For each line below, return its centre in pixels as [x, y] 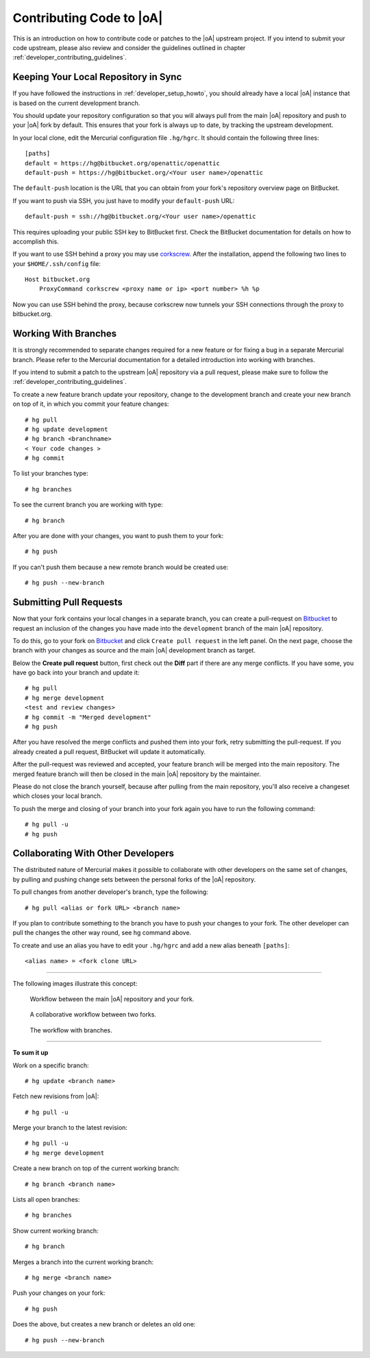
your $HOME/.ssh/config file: [57, 263]
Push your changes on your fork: [59, 1293]
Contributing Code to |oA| [88, 18]
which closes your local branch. [58, 796]
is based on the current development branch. [76, 103]
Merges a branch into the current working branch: [83, 1262]
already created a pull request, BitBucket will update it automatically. [109, 751]
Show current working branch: [56, 1230]
